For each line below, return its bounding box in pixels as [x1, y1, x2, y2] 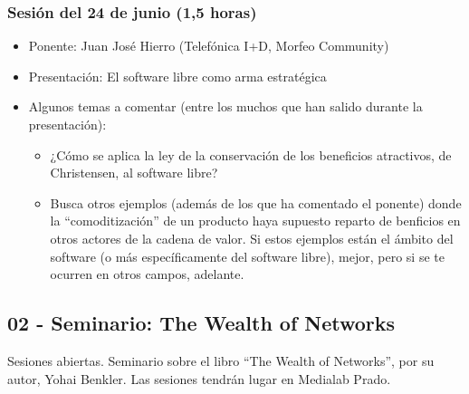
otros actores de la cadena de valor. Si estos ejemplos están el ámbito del [50, 228, 454, 247]
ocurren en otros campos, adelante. [50, 264, 244, 283]
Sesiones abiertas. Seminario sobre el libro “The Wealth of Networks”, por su [7, 351, 435, 370]
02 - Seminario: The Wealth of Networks [7, 309, 396, 337]
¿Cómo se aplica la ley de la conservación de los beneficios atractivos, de [50, 145, 452, 164]
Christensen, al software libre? [50, 163, 218, 182]
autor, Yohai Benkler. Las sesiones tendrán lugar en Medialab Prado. [7, 369, 391, 388]
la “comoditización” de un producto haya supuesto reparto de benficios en [50, 211, 461, 230]
